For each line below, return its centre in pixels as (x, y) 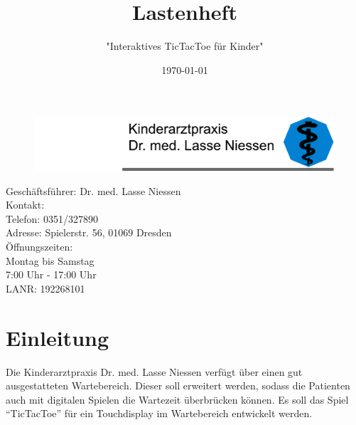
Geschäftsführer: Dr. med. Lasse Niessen (93, 190)
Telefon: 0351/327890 (52, 218)
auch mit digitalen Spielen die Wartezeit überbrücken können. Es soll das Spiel (177, 399)
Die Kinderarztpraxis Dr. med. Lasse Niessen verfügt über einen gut (154, 371)
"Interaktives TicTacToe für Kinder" (185, 46)
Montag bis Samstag (50, 260)
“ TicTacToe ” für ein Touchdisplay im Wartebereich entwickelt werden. (159, 413)
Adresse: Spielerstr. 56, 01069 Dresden (89, 232)
